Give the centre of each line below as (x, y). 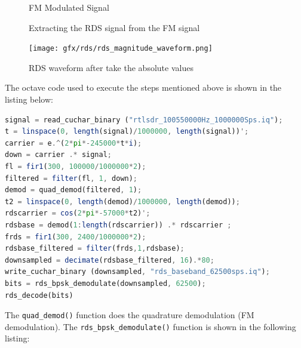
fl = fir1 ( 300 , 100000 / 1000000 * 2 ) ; (76, 167)
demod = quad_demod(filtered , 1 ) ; (73, 190)
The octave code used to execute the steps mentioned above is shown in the (143, 87)
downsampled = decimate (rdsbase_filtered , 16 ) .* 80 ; (110, 260)
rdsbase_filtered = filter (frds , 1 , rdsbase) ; (95, 249)
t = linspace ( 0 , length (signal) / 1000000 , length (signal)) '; (127, 132)
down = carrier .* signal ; (59, 155)
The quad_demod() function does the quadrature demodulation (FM (130, 315)
